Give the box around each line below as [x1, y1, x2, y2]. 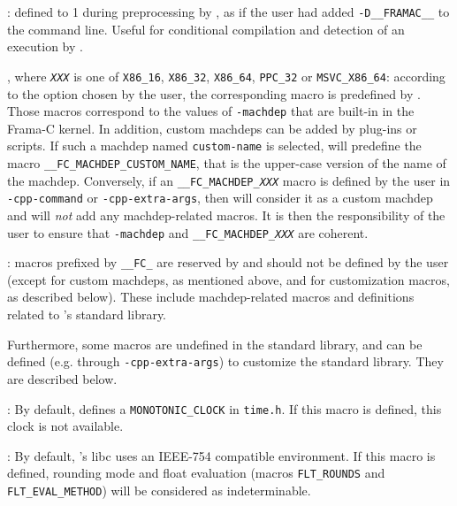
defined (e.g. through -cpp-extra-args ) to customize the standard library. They [7, 352, 444, 371]
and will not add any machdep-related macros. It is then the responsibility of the [7, 205, 446, 224]
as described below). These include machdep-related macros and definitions [7, 287, 415, 306]
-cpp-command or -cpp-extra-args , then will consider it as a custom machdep [7, 188, 433, 207]
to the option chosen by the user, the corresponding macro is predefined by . [7, 84, 421, 103]
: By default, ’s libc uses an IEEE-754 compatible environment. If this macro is [7, 446, 436, 464]
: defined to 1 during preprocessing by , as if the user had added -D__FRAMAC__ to [7, 3, 450, 20]
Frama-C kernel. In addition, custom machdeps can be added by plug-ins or [7, 119, 417, 137]
